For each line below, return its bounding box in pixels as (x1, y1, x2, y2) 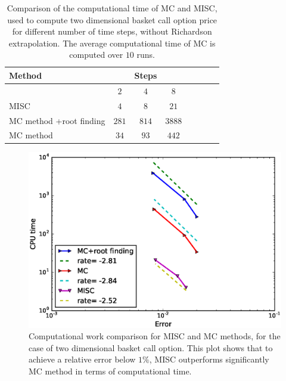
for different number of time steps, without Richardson (12, 25, 212, 38)
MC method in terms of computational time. (29, 365, 192, 377)
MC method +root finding (9, 114, 105, 126)
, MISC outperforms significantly (149, 353, 269, 365)
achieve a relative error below (29, 353, 136, 365)
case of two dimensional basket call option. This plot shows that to (29, 341, 273, 354)
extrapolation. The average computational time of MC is (8, 36, 216, 49)
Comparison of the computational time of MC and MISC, (7, 2, 217, 14)
